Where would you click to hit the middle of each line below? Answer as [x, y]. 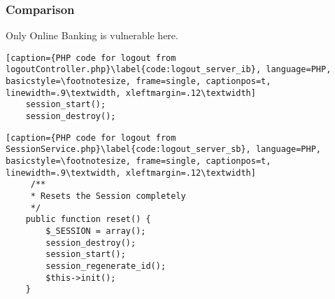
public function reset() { [88, 220]
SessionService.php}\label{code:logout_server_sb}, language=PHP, [164, 149]
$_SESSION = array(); [96, 231]
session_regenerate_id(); [106, 266]
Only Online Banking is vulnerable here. [92, 35]
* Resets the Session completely [108, 196]
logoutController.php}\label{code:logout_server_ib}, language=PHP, [169, 70]
